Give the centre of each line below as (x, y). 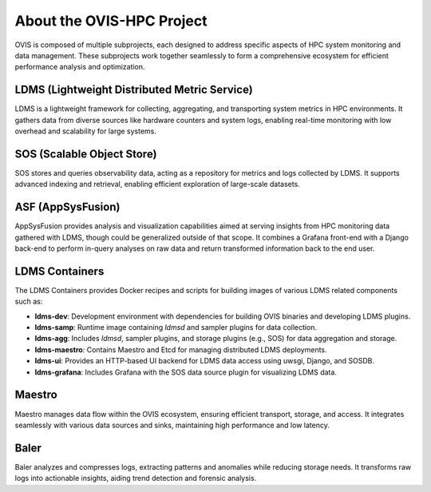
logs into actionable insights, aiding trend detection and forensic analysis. (136, 478)
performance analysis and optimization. (80, 67)
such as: (29, 302)
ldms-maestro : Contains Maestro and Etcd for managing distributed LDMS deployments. (181, 349)
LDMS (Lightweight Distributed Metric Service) (134, 90)
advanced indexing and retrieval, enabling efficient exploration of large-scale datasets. (158, 184)
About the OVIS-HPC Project (111, 21)
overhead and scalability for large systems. (86, 131)
